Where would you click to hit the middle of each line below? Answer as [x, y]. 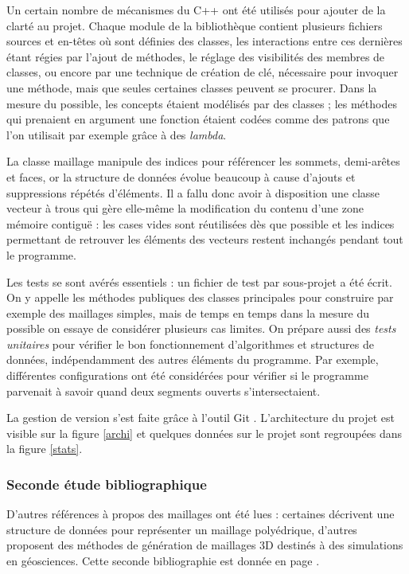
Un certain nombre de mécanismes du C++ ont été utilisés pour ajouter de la [196, 10]
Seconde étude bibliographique [107, 484]
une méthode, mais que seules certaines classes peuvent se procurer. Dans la [192, 87]
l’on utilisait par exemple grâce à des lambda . [117, 134]
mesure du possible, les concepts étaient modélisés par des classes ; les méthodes [202, 103]
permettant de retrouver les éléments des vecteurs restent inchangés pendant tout [205, 239]
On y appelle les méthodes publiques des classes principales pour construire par [200, 297]
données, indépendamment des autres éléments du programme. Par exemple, [193, 359]
